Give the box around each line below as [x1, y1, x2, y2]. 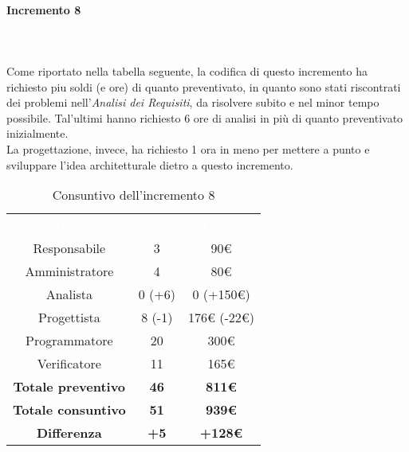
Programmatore [25, 331, 113, 350]
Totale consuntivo [13, 400, 126, 419]
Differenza [36, 423, 102, 442]
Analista [45, 285, 92, 304]
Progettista [37, 308, 100, 327]
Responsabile [33, 239, 106, 258]
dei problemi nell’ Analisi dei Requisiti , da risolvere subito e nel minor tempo [6, 94, 380, 111]
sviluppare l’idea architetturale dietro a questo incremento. [6, 156, 293, 173]
